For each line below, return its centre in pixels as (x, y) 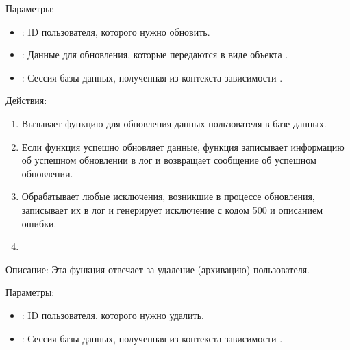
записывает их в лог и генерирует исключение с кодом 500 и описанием (172, 209)
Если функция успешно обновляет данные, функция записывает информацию (183, 146)
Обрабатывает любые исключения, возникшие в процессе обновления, (168, 196)
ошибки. (39, 223)
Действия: (26, 100)
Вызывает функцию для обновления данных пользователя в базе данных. (174, 123)
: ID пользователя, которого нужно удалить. (113, 315)
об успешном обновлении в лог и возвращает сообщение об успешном (169, 160)
